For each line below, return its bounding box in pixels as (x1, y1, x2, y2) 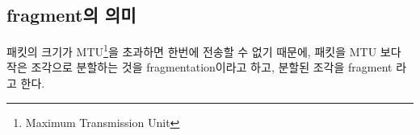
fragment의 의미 (6, 2, 136, 27)
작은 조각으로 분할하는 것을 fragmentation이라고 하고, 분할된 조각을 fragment (6, 59, 393, 76)
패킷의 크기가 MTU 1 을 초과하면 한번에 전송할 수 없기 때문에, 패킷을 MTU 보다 (6, 41, 401, 59)
